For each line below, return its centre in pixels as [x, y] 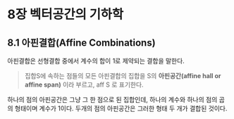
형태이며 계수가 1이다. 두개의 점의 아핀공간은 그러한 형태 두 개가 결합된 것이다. [121, 108]
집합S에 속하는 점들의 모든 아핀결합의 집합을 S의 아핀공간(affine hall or [123, 76]
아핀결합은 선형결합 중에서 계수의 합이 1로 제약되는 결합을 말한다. [96, 61]
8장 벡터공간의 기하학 [66, 14]
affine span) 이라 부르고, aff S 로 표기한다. [84, 84]
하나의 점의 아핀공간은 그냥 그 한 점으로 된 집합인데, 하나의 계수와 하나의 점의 [112, 100]
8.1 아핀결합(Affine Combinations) [82, 43]
